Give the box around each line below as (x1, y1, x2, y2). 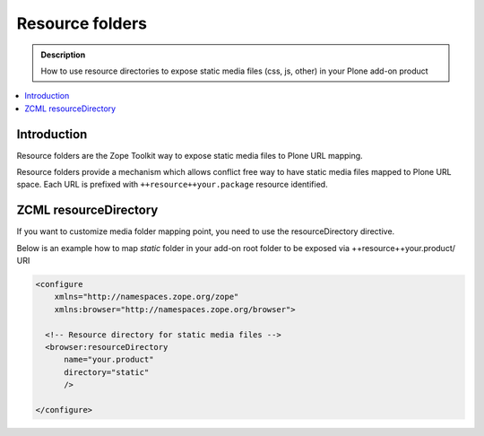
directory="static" (64, 367, 150, 377)
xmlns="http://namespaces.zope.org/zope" (54, 292, 239, 302)
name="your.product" (64, 354, 154, 365)
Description (40, 49, 86, 60)
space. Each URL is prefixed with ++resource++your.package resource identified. (16, 179, 328, 190)
